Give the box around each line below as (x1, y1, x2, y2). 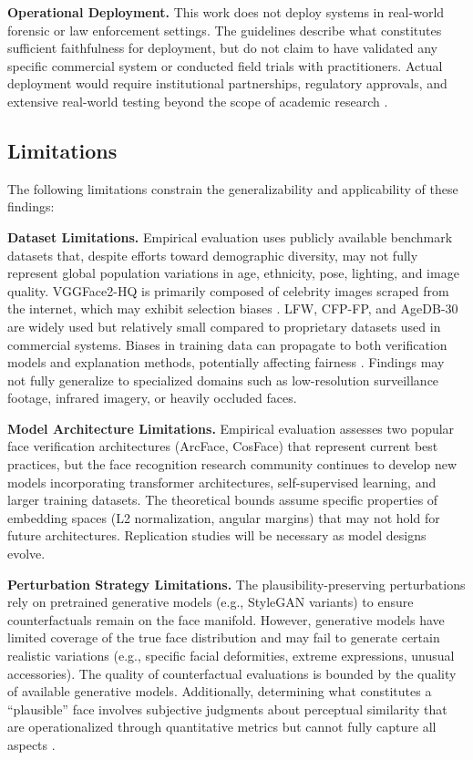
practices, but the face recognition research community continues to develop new (7, 455, 458, 474)
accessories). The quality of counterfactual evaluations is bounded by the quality (7, 663, 457, 683)
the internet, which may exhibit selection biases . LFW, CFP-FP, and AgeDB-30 (7, 299, 458, 318)
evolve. (7, 544, 46, 563)
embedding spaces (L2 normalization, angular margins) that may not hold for (7, 508, 440, 527)
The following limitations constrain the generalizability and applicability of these (7, 179, 458, 198)
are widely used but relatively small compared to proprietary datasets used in (7, 316, 441, 335)
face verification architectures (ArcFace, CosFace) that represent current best (7, 436, 438, 456)
